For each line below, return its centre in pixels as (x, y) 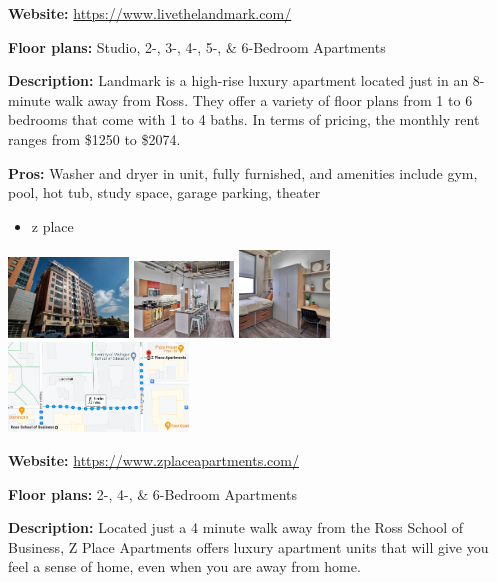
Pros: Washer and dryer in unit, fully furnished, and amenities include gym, (243, 172)
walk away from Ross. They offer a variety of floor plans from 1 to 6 (264, 99)
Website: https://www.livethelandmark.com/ (150, 13)
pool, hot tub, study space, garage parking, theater (164, 192)
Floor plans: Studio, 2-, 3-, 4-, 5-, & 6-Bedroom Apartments (197, 46)
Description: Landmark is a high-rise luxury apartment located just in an (238, 80)
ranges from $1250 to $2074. (94, 138)
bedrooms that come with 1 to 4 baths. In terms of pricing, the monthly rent (244, 119)
